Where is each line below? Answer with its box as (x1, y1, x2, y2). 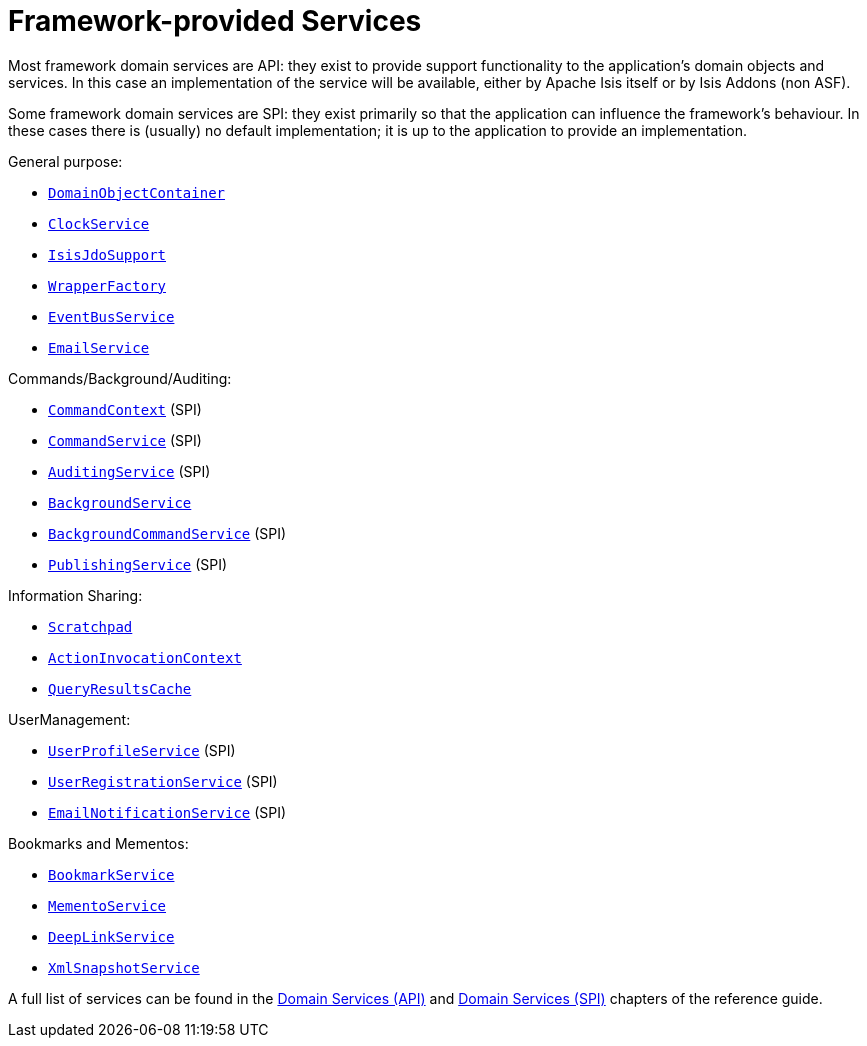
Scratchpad (48, 618, 133, 635)
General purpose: (8, 152, 123, 170)
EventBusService (48, 308, 175, 325)
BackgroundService (48, 494, 192, 511)
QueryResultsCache (48, 680, 192, 697)
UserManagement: (8, 710, 131, 728)
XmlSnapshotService (48, 959, 200, 976)
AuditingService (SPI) (48, 462, 211, 480)
